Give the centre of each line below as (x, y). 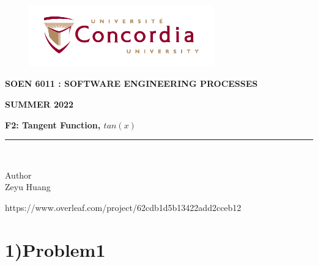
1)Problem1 (55, 249)
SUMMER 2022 (39, 104)
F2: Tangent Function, (53, 124)
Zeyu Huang (28, 187)
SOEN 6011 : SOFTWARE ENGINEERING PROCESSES (131, 83)
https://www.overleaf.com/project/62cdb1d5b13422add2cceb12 (123, 207)
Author (18, 175)
